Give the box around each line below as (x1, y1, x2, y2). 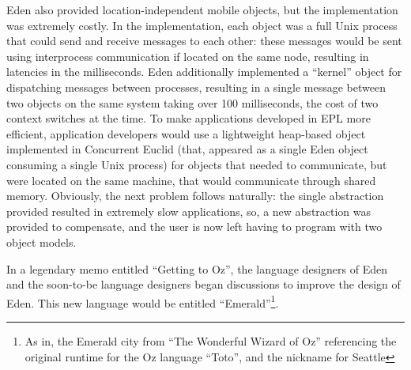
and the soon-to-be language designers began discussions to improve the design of (6, 276, 401, 293)
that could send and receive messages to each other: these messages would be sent (6, 32, 402, 49)
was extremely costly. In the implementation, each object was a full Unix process (6, 17, 398, 33)
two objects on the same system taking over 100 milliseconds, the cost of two (6, 94, 379, 111)
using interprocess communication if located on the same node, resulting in (6, 47, 369, 64)
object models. (6, 233, 77, 250)
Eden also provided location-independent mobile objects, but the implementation (6, 2, 398, 17)
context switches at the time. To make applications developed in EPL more (6, 110, 371, 126)
